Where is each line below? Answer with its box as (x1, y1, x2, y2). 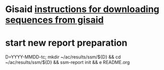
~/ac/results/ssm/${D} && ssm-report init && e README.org (5, 59, 130, 65)
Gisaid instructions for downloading (5, 4, 159, 15)
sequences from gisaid (5, 14, 104, 26)
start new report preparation (5, 37, 128, 49)
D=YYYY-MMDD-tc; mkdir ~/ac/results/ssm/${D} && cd (5, 54, 121, 60)
